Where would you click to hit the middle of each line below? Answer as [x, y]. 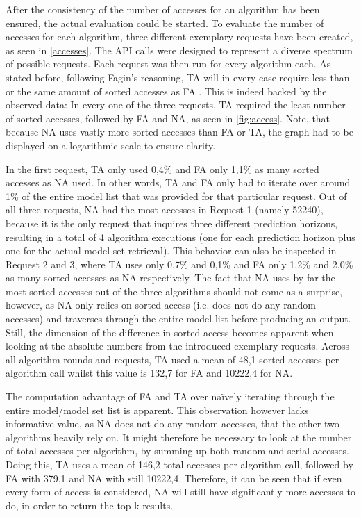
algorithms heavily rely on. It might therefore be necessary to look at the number [179, 437]
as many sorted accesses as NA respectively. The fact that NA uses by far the [170, 278]
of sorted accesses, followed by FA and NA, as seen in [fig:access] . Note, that [168, 118]
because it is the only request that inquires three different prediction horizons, [172, 223]
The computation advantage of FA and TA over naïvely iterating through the [170, 396]
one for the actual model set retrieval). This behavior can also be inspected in [171, 251]
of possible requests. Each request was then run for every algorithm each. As [168, 64]
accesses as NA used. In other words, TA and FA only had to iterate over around [178, 182]
